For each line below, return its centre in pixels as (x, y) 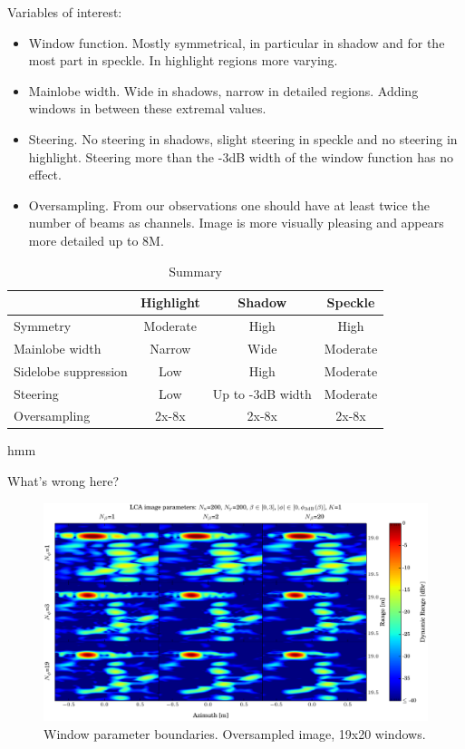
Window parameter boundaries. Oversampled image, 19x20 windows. (235, 733)
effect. (45, 175)
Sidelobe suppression (71, 370)
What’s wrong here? (63, 481)
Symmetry (43, 325)
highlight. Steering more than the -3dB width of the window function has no (241, 156)
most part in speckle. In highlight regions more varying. (183, 60)
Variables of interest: (65, 12)
